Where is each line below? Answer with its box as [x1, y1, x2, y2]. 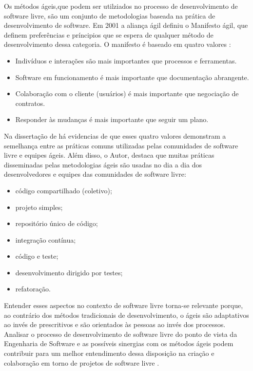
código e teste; [15, 251, 58, 261]
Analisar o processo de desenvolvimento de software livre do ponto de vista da [4, 329, 237, 339]
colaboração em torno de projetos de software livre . [4, 357, 159, 368]
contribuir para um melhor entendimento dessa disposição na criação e [4, 348, 214, 358]
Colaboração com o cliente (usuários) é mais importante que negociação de [15, 88, 239, 99]
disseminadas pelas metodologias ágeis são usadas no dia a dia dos [4, 159, 202, 169]
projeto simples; [15, 202, 63, 212]
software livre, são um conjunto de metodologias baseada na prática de [4, 10, 215, 21]
